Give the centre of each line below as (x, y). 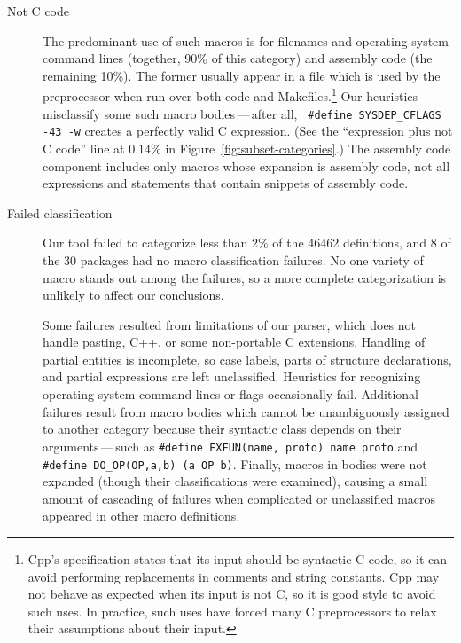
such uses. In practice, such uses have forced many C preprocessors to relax (232, 611)
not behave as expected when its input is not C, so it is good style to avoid (232, 594)
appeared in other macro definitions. (141, 516)
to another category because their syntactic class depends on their (222, 429)
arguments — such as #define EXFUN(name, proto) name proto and (230, 446)
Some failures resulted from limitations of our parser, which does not (230, 324)
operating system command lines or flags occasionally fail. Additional (230, 394)
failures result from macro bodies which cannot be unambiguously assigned (246, 411)
